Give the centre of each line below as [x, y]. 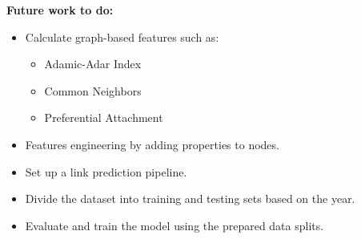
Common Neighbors [93, 90]
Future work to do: [60, 10]
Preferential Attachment [104, 117]
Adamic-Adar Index [93, 64]
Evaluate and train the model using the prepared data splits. [174, 225]
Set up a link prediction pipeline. [106, 171]
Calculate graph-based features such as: [122, 36]
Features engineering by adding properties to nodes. [152, 144]
